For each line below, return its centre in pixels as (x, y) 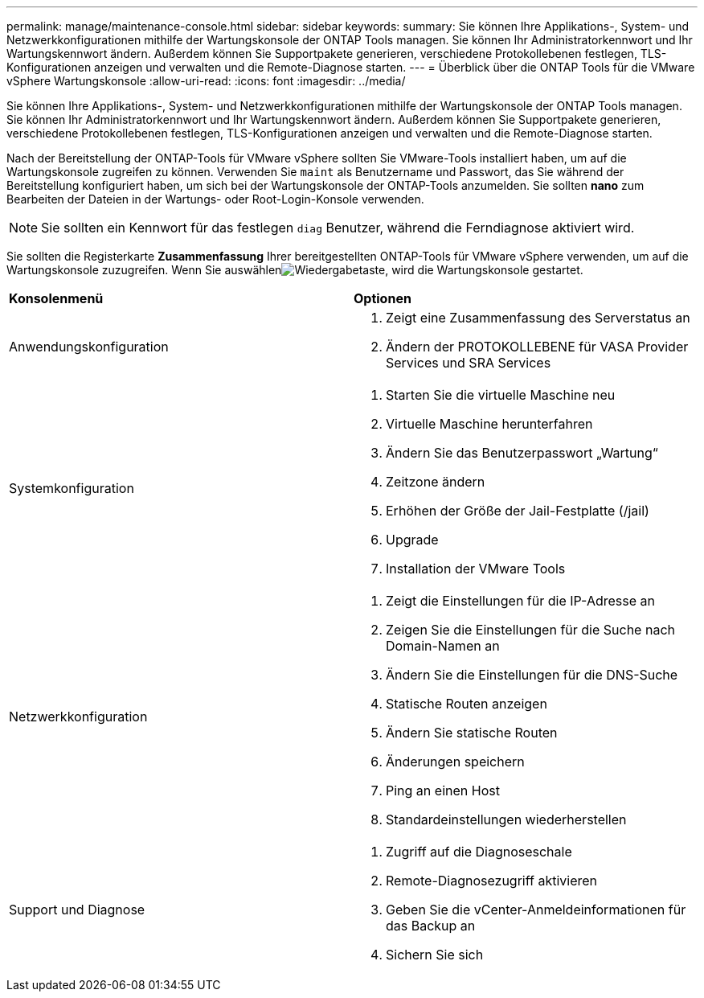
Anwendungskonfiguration (89, 347)
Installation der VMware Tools (476, 569)
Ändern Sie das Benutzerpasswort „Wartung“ (522, 453)
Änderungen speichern (455, 762)
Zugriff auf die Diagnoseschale (479, 852)
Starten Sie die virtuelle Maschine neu (501, 395)
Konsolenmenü (56, 298)
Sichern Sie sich (435, 955)
